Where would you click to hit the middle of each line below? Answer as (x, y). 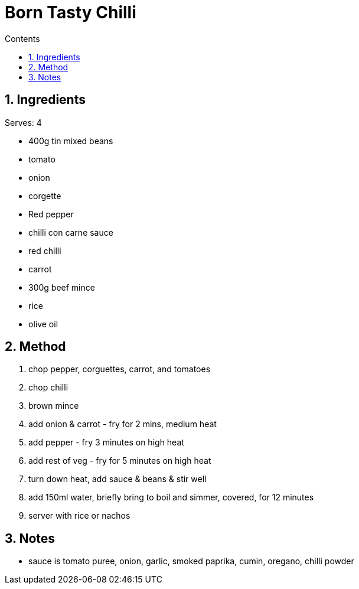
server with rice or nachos (79, 516)
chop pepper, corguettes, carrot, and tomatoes (120, 369)
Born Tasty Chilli (71, 12)
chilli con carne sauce (71, 232)
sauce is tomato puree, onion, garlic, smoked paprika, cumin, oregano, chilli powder (191, 561)
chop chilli (48, 388)
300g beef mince (62, 287)
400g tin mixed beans (71, 141)
